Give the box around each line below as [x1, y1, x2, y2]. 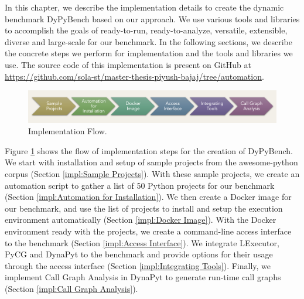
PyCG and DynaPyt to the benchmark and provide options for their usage [5, 248, 273, 260]
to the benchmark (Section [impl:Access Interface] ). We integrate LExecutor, [5, 236, 279, 249]
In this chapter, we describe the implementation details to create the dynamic [5, 1, 284, 13]
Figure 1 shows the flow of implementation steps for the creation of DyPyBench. [5, 144, 293, 157]
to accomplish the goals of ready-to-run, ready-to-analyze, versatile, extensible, [5, 24, 288, 36]
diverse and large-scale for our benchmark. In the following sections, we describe [5, 35, 292, 47]
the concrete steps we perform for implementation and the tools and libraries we [5, 47, 293, 59]
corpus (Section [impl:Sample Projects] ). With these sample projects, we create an [5, 168, 300, 180]
